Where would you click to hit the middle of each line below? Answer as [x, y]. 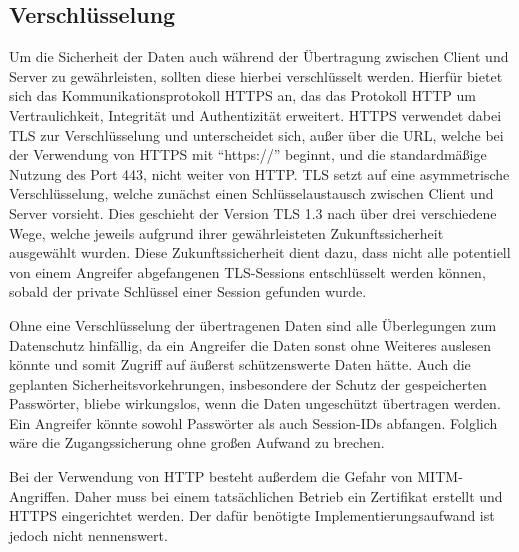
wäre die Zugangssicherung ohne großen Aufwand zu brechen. [197, 442]
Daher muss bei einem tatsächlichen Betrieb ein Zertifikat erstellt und [288, 495]
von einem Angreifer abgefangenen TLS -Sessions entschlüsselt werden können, [247, 271]
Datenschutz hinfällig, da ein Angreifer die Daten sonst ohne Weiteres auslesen [250, 344]
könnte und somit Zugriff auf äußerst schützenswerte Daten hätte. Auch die [240, 364]
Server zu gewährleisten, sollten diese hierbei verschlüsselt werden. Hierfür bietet [256, 75]
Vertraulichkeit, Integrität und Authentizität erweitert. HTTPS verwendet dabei [255, 114]
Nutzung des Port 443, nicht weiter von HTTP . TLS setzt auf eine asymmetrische [259, 173]
